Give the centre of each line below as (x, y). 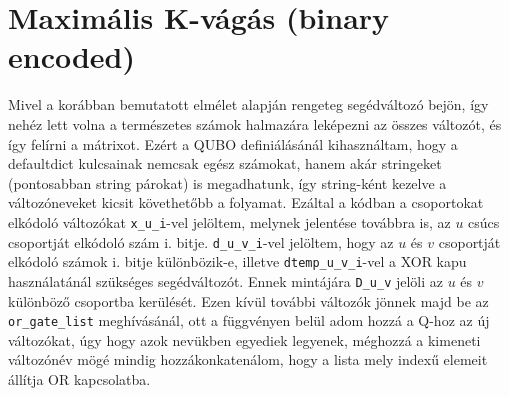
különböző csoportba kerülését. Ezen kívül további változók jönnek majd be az (248, 300)
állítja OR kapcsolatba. (79, 378)
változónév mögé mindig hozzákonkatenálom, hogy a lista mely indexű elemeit (248, 359)
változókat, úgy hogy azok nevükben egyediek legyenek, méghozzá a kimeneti (244, 339)
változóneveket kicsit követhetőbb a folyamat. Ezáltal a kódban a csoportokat (246, 202)
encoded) (72, 56)
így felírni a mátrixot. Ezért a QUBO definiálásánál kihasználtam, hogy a (233, 143)
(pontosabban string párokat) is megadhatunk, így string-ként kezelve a (227, 182)
